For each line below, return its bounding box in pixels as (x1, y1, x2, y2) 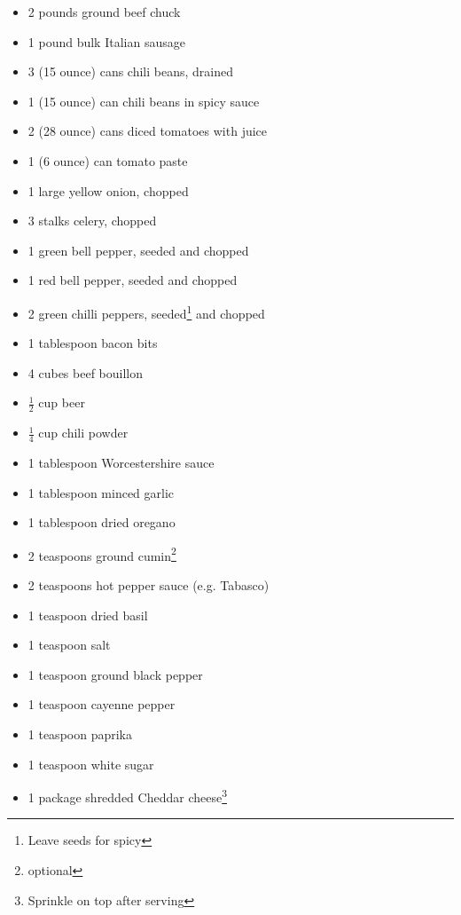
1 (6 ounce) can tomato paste (27, 151, 188, 170)
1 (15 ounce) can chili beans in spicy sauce (27, 91, 260, 110)
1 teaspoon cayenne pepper (27, 695, 176, 714)
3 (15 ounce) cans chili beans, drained (27, 62, 233, 81)
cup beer (38, 393, 85, 412)
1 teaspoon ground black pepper (27, 665, 203, 683)
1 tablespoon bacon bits (27, 334, 158, 352)
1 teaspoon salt (27, 635, 111, 654)
